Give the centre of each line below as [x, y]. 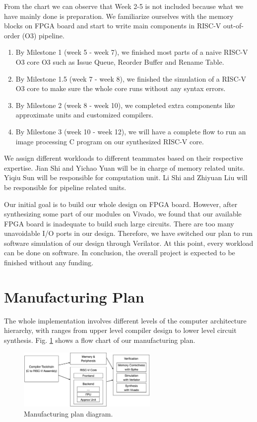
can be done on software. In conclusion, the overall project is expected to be [120, 253]
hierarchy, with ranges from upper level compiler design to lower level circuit [120, 330]
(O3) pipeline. [43, 35]
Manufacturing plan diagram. [68, 413]
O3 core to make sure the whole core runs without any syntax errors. [121, 88]
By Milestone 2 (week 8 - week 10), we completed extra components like [125, 105]
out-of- [233, 26]
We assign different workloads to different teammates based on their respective [124, 158]
